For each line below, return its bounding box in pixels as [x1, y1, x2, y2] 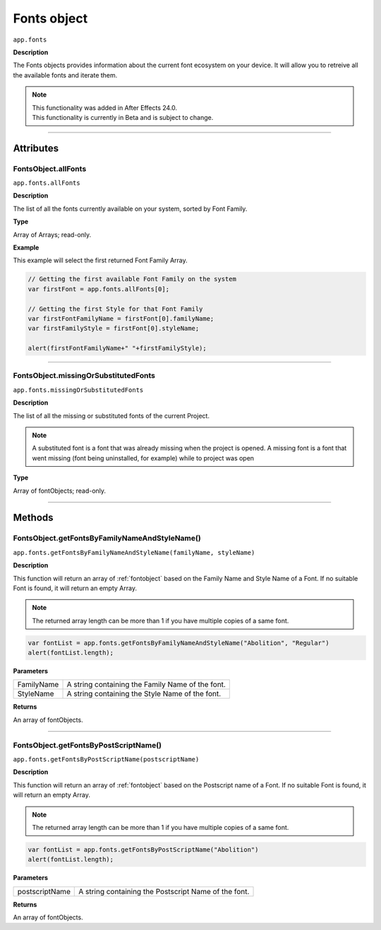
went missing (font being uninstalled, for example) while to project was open [32, 453, 254, 462]
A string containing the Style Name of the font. [66, 689, 222, 699]
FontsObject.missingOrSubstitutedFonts [13, 371, 155, 381]
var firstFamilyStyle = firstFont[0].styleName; [28, 324, 200, 333]
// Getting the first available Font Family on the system [28, 275, 236, 283]
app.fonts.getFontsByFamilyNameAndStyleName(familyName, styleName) [13, 549, 255, 556]
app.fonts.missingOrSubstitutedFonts [13, 386, 144, 394]
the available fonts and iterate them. [13, 71, 118, 79]
